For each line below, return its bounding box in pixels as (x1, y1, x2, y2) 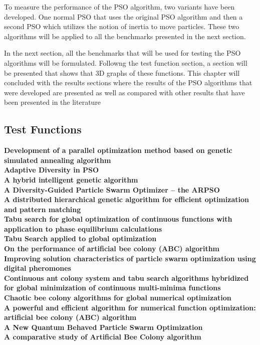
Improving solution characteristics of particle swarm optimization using (4, 253, 256, 263)
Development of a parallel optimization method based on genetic (4, 145, 232, 155)
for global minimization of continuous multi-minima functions (4, 282, 221, 293)
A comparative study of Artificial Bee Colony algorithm (4, 331, 201, 342)
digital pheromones (4, 263, 71, 273)
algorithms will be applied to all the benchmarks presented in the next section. (4, 31, 246, 41)
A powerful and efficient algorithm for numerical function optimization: (4, 302, 256, 312)
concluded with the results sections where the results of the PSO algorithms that (4, 77, 252, 88)
